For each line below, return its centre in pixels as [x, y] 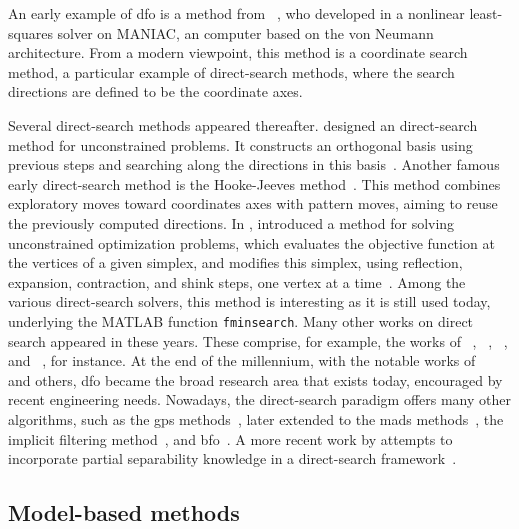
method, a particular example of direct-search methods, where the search [231, 71]
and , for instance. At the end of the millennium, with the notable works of [242, 360]
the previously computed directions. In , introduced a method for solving [231, 222]
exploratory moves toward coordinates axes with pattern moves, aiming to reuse [253, 203]
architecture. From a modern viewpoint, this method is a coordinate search [238, 52]
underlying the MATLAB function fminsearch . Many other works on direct [241, 320]
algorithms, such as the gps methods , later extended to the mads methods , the [256, 418]
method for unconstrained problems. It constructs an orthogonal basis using [240, 144]
